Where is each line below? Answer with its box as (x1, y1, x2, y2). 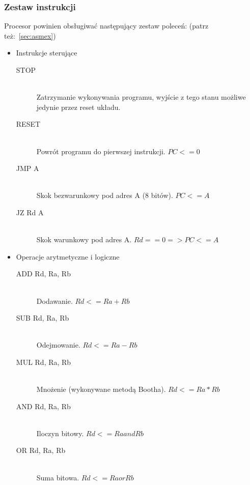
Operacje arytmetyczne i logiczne (16, 251, 120, 262)
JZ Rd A (16, 207, 44, 217)
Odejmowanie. (36, 339, 80, 350)
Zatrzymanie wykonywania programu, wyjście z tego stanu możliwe (36, 92, 246, 102)
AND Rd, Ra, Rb (16, 401, 71, 411)
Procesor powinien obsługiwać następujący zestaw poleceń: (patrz (4, 20, 209, 31)
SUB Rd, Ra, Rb (16, 312, 69, 323)
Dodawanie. (36, 295, 73, 306)
